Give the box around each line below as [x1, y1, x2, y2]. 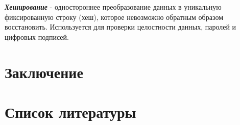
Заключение [5, 61, 83, 82]
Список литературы [5, 101, 136, 122]
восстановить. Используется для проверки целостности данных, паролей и [5, 21, 236, 32]
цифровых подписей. [5, 31, 69, 42]
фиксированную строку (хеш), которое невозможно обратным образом [5, 11, 223, 22]
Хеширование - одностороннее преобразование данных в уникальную [5, 2, 222, 12]
